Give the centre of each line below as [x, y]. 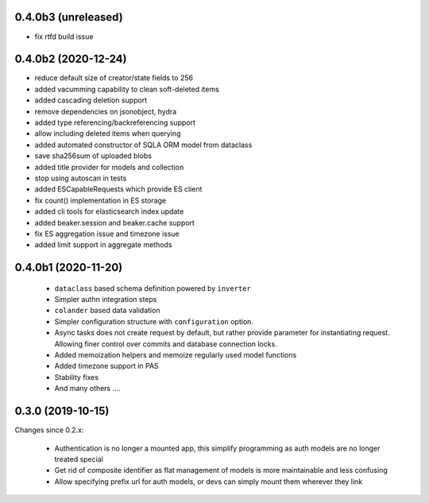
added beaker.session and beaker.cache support [114, 222]
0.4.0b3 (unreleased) [69, 17]
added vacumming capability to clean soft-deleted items [127, 89]
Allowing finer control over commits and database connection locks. [166, 344]
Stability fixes [77, 377]
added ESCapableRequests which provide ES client [118, 189]
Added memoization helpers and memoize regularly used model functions [176, 355]
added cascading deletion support [91, 100]
